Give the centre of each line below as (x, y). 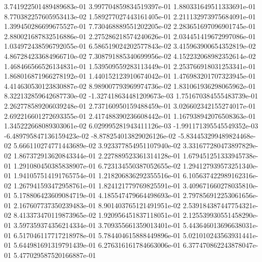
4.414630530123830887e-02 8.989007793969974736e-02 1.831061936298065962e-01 (130, 86)
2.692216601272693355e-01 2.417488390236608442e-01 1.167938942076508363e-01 (130, 116)
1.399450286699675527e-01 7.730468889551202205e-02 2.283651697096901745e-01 (130, 26)
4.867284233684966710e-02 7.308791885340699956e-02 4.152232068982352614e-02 (130, 56)
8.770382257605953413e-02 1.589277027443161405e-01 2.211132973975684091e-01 (130, 16)
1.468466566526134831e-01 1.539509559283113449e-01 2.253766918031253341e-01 (130, 66)
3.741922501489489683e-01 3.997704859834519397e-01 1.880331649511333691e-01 (130, 6)
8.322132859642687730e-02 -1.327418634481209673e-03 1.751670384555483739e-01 (131, 96)
